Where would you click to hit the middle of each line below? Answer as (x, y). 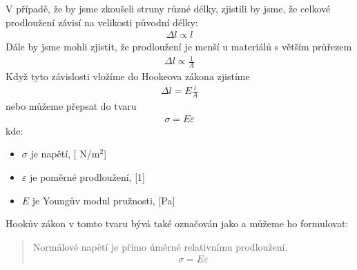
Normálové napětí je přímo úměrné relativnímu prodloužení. (160, 246)
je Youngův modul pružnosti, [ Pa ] (104, 200)
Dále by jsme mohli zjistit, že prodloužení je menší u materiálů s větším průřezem (179, 47)
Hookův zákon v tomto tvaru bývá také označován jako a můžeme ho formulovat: (177, 223)
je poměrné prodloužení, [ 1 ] (87, 176)
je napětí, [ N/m (65, 154)
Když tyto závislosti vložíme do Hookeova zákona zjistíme (128, 76)
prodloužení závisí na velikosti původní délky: (102, 22)
